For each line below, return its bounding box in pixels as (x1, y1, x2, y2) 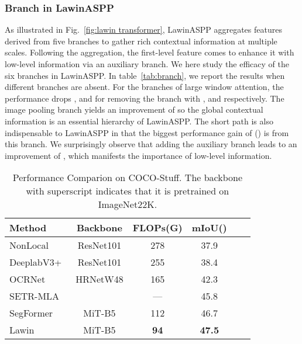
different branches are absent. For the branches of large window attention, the (5, 81, 284, 93)
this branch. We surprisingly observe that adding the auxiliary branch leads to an (5, 138, 297, 150)
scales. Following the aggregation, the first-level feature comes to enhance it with (5, 46, 294, 58)
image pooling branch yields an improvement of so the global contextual (5, 103, 263, 116)
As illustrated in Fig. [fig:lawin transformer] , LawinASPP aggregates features (5, 23, 282, 36)
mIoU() (191, 221, 227, 235)
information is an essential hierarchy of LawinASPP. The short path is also (5, 114, 273, 127)
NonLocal (9, 238, 49, 252)
